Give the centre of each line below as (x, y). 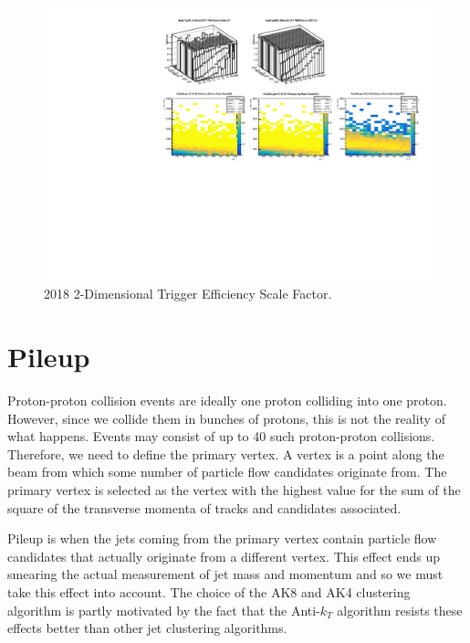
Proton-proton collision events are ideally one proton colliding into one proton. (227, 400)
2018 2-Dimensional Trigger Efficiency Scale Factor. (188, 294)
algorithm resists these (400, 610)
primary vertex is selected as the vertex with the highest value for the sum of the (234, 489)
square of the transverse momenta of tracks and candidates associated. (204, 507)
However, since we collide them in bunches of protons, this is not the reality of (226, 418)
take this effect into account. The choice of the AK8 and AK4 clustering (209, 591)
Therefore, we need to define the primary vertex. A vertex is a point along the (226, 453)
